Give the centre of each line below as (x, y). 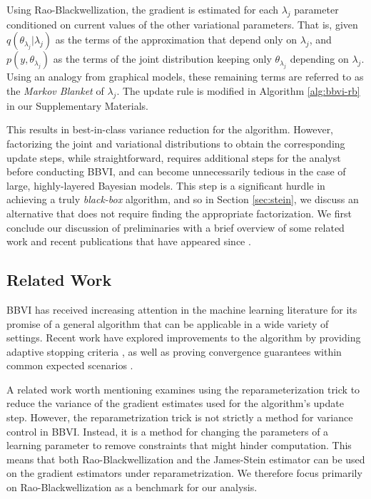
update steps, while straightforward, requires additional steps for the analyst (174, 157)
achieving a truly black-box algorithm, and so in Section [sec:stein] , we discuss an (183, 199)
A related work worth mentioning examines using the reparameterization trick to (183, 389)
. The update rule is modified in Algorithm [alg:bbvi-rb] (238, 90)
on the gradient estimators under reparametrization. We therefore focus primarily (184, 473)
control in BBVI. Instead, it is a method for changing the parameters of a (168, 431)
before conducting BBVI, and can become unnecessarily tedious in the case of (176, 171)
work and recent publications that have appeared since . (129, 241)
